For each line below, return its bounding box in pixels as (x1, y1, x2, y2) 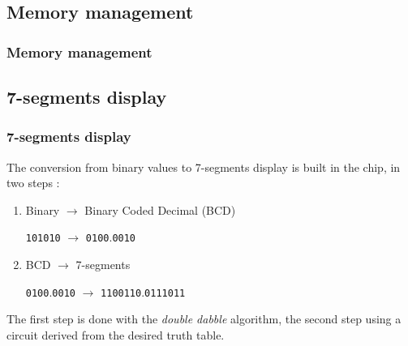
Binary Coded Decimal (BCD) (84, 201, 236, 218)
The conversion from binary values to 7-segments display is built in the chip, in (6, 158, 401, 175)
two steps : (6, 174, 60, 191)
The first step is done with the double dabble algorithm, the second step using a (6, 310, 402, 327)
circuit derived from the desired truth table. (6, 326, 225, 343)
